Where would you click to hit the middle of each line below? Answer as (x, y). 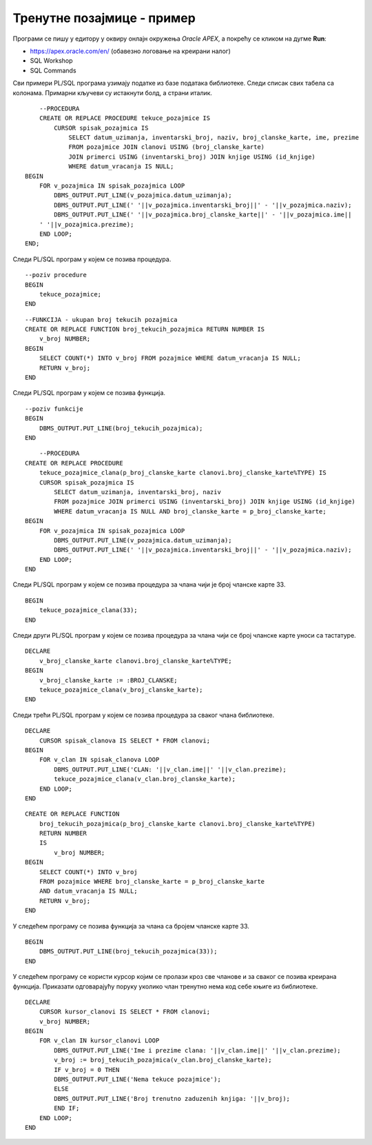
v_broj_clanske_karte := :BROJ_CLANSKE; (108, 680)
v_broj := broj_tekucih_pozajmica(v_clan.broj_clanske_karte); (163, 1060)
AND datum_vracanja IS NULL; (88, 891)
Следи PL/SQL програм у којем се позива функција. (89, 393)
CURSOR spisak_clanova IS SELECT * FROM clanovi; (124, 740)
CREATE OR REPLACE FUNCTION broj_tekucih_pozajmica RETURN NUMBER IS (145, 330)
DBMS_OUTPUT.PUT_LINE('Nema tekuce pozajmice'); (138, 1080)
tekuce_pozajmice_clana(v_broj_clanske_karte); (121, 690)
